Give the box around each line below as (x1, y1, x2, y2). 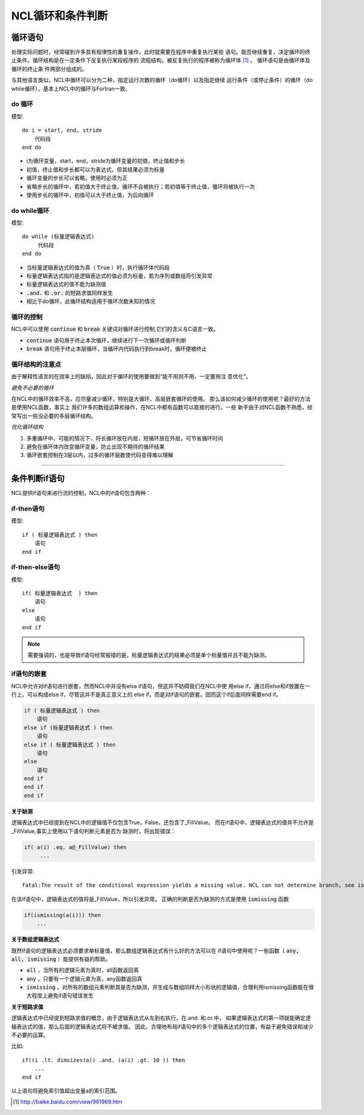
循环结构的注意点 (11, 360, 61, 369)
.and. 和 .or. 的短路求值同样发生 (26, 289, 113, 296)
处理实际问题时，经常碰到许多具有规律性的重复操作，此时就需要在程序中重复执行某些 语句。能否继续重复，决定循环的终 (11, 49, 311, 56)
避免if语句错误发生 (47, 992, 94, 999)
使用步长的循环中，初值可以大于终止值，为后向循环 (26, 191, 154, 199)
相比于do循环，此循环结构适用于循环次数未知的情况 (26, 298, 155, 305)
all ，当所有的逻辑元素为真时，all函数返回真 (26, 966, 139, 974)
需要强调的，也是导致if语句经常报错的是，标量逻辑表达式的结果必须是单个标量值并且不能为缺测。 (27, 652, 270, 659)
